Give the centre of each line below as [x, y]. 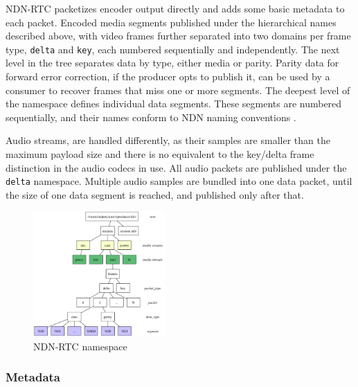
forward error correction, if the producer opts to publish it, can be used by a [168, 76]
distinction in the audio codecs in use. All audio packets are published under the [176, 167]
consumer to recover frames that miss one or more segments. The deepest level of [178, 90]
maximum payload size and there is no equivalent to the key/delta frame [160, 154]
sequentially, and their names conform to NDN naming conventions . [151, 117]
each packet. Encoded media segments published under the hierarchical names [171, 22]
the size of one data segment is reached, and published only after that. [155, 194]
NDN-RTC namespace [80, 346]
